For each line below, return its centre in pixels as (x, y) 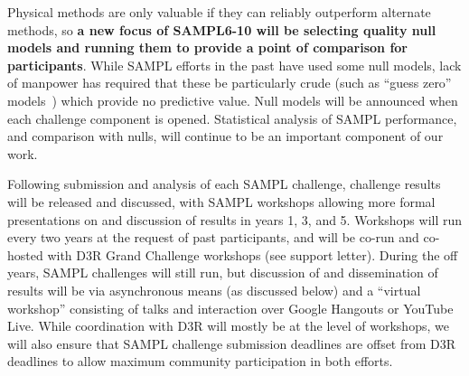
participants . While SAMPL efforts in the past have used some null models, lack (234, 65)
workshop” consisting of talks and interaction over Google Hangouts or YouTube (230, 308)
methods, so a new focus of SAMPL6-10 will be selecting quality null (222, 29)
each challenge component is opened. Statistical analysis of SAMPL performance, (232, 118)
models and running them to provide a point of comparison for (208, 47)
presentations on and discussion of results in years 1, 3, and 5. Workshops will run (235, 219)
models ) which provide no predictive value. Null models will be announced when (233, 100)
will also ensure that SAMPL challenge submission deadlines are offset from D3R (232, 343)
